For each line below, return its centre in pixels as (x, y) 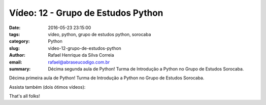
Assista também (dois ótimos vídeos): (47, 87)
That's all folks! (25, 96)
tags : (15, 34)
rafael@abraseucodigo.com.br (79, 62)
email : (16, 62)
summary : (20, 69)
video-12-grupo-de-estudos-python (85, 48)
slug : (14, 48)
